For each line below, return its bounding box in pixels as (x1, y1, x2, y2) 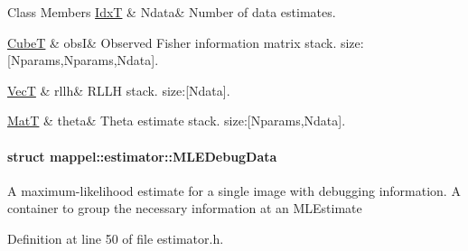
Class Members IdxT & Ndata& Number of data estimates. (7, 3, 336, 21)
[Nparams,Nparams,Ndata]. (7, 51, 159, 70)
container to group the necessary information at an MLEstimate (7, 199, 362, 218)
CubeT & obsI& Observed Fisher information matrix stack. (7, 33, 337, 51)
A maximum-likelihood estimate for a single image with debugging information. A (7, 181, 461, 200)
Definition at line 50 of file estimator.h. (7, 228, 224, 247)
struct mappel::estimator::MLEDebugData (7, 146, 277, 165)
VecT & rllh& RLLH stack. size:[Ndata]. (7, 80, 230, 99)
